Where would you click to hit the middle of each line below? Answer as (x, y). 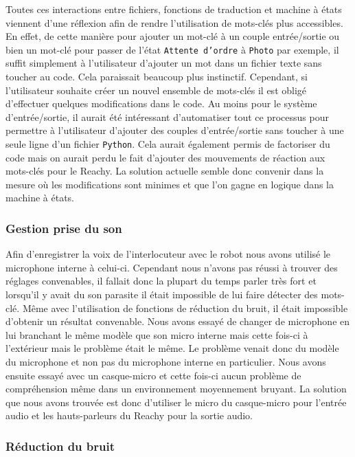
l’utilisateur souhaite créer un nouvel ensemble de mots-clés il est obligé (156, 90)
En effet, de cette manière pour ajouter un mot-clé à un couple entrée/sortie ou (173, 36)
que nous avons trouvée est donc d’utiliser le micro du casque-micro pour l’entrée (176, 402)
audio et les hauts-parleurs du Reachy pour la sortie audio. (129, 415)
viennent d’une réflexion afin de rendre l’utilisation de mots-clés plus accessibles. (174, 22)
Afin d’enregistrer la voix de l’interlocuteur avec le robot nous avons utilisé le (168, 254)
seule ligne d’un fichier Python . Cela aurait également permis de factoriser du (168, 144)
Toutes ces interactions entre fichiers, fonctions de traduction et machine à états (174, 9)
